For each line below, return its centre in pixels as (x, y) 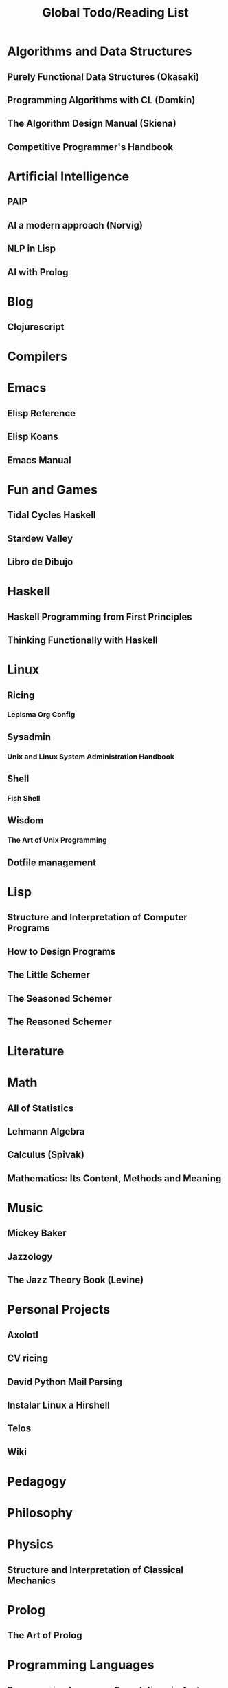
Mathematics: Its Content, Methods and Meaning (114, 1178)
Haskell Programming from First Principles (100, 616)
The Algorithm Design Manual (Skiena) (92, 124)
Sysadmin (29, 737)
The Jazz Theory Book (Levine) (76, 1280)
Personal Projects (59, 1310)
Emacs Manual (39, 460)
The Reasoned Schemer (59, 1021)
